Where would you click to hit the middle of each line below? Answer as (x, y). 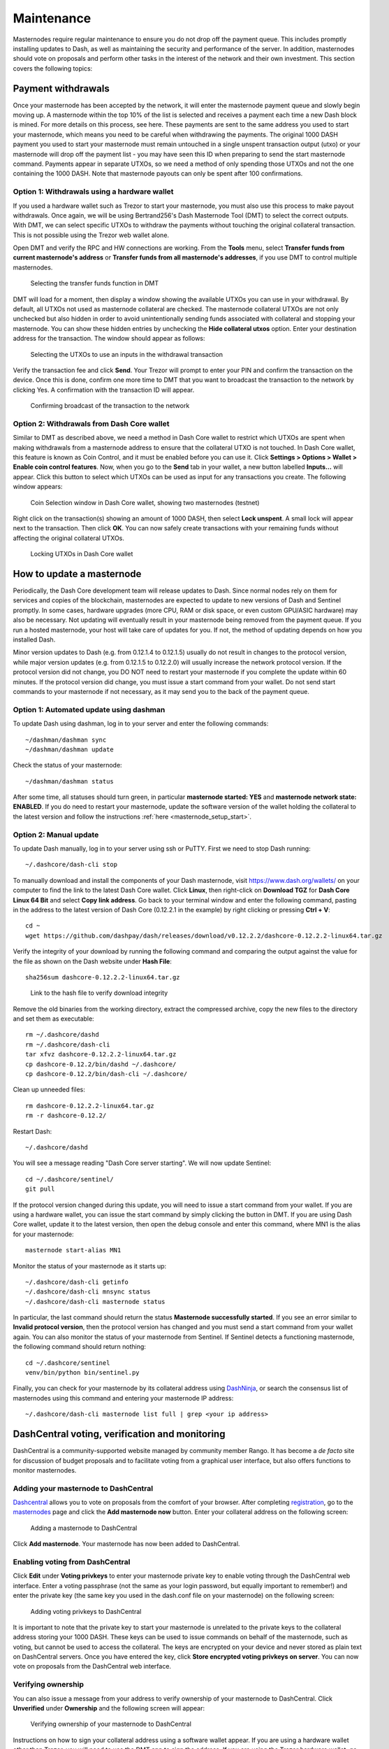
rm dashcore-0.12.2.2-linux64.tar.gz (90, 1106)
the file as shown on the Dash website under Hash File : (93, 961)
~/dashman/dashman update (70, 749)
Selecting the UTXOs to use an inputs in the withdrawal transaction (127, 354)
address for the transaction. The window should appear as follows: (109, 339)
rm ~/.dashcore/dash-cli (68, 1045)
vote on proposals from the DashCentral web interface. (92, 1666)
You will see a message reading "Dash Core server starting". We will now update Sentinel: (142, 1163)
